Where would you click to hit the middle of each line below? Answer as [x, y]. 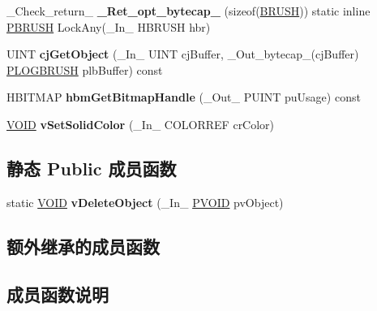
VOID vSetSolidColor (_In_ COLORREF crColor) [141, 124]
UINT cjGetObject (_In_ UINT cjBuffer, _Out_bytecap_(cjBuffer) [183, 54]
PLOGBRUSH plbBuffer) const [85, 69]
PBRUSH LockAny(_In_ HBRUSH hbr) [109, 26]
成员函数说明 [58, 294]
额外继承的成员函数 [83, 246]
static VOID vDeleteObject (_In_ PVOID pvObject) [145, 202]
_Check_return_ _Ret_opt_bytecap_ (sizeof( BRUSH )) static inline [188, 11]
